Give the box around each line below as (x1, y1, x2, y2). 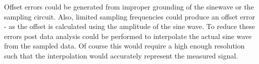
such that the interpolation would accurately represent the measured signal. (4, 50, 238, 60)
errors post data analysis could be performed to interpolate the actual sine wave (4, 30, 252, 41)
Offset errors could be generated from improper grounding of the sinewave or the (4, 1, 254, 11)
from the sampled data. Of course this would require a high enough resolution (4, 40, 245, 51)
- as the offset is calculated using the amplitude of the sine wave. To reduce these (4, 21, 255, 31)
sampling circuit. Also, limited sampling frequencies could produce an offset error (4, 11, 255, 21)
